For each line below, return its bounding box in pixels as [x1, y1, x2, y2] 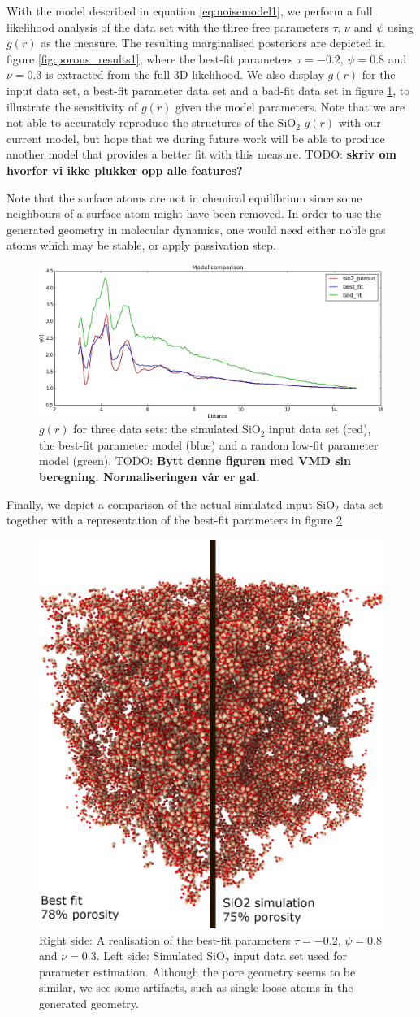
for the [362, 66, 396, 83]
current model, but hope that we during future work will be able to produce [6, 129, 385, 146]
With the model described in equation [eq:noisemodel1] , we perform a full [6, 2, 373, 19]
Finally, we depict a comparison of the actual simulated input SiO [6, 495, 336, 512]
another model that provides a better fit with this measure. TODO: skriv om [6, 146, 396, 163]
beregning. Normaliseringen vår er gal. [39, 468, 260, 485]
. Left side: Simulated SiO [96, 947, 225, 964]
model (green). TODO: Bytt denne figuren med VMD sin [39, 452, 351, 469]
